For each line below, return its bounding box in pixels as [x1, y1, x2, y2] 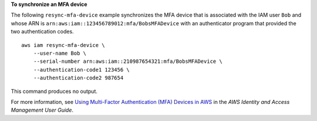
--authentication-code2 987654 [33, 75, 124, 82]
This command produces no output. [11, 88, 98, 95]
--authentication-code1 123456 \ [33, 66, 130, 73]
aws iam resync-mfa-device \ [21, 42, 105, 48]
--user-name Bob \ [33, 50, 87, 56]
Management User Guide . [11, 106, 73, 114]
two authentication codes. [11, 28, 74, 35]
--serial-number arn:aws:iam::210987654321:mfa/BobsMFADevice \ [33, 58, 222, 65]
